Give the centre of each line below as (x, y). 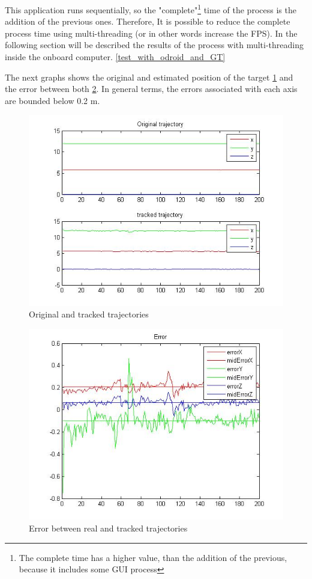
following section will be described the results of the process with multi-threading (154, 45)
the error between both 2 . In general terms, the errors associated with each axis (151, 89)
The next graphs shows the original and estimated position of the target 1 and (149, 77)
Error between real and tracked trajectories (108, 528)
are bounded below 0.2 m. (52, 100)
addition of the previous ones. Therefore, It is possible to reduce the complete (148, 21)
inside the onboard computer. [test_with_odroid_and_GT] (115, 57)
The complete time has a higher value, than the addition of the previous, (153, 557)
